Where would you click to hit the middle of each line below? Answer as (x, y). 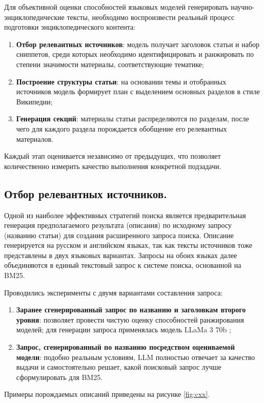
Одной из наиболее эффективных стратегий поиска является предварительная (125, 215)
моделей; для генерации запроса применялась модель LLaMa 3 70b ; (124, 330)
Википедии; (34, 101)
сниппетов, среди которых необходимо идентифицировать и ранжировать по (135, 54)
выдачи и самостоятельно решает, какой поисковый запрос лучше (119, 367)
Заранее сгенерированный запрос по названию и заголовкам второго (131, 310)
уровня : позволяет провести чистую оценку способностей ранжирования (130, 319)
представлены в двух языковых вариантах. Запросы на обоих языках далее (121, 255)
